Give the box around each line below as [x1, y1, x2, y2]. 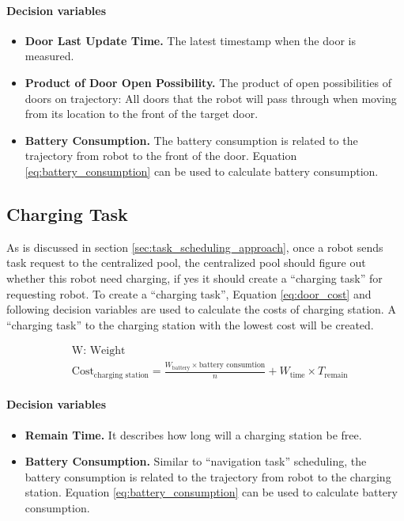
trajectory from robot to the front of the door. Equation [25, 147, 297, 164]
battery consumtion [198, 361, 266, 370]
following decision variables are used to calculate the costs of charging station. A [6, 301, 396, 318]
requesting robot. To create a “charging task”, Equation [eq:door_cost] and [6, 285, 372, 302]
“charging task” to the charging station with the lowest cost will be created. [6, 316, 374, 333]
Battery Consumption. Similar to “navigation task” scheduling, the [25, 453, 367, 470]
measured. [25, 48, 74, 64]
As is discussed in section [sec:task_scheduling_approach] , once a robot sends [6, 238, 383, 255]
